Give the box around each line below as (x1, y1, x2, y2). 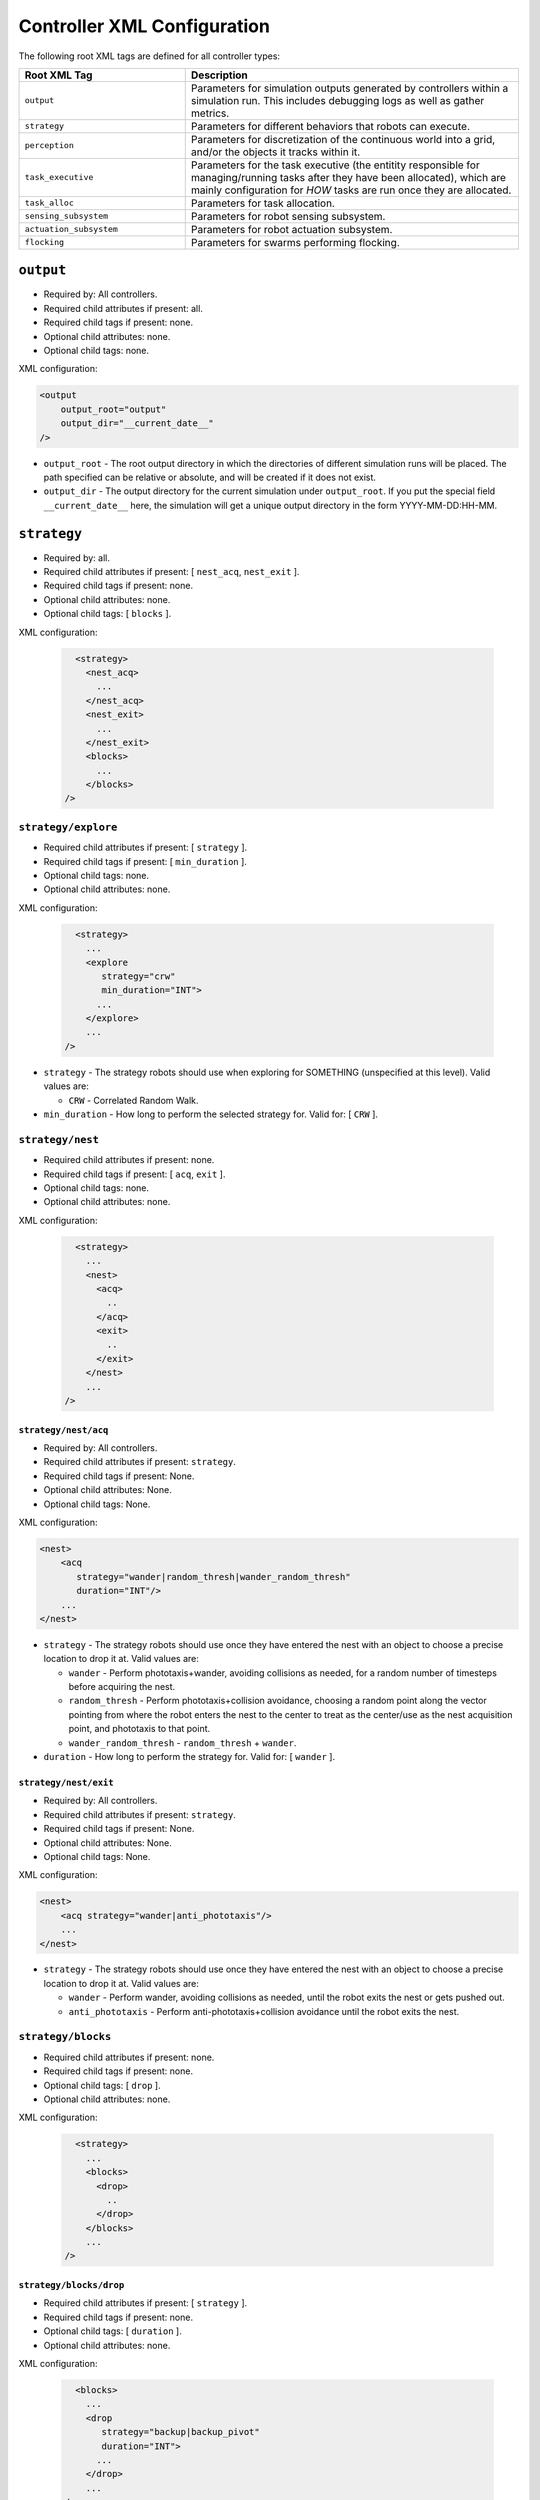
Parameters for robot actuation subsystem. (190, 222, 393, 236)
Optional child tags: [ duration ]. (43, 2325, 182, 2337)
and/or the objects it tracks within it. (190, 145, 361, 159)
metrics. (190, 106, 230, 120)
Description (190, 68, 249, 82)
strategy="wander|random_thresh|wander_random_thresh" (76, 1571, 351, 1582)
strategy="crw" (101, 970, 176, 982)
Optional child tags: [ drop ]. (43, 2079, 161, 2091)
